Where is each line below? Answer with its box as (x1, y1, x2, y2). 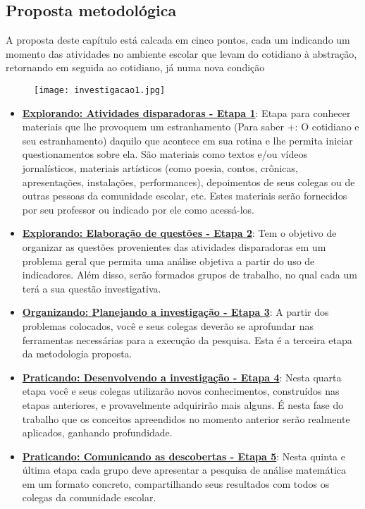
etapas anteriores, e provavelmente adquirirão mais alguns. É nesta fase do (22, 397, 344, 412)
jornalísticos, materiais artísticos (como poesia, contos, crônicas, (22, 161, 298, 176)
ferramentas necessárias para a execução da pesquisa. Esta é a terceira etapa (22, 332, 352, 347)
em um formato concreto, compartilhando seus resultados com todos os (22, 476, 330, 491)
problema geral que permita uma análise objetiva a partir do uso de (22, 253, 315, 268)
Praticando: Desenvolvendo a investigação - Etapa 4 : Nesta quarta (22, 369, 342, 384)
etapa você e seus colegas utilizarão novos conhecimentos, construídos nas (22, 384, 340, 398)
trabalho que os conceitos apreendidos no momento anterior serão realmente (22, 411, 350, 426)
